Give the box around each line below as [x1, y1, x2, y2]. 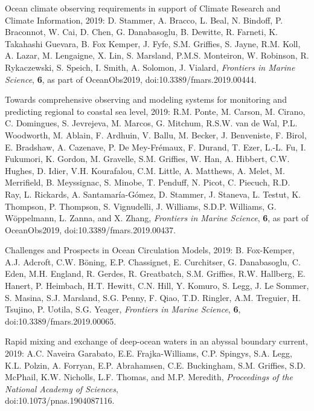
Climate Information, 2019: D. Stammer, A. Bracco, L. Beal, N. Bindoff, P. [5, 13, 283, 26]
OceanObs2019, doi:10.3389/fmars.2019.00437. [5, 223, 176, 236]
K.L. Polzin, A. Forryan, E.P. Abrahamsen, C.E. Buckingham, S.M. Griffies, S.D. [5, 358, 306, 371]
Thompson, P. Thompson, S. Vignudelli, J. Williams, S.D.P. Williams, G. [5, 199, 277, 212]
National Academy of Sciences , [5, 382, 118, 395]
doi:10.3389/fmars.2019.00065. [5, 314, 117, 327]
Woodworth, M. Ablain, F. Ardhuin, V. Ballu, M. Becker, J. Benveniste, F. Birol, [5, 128, 307, 141]
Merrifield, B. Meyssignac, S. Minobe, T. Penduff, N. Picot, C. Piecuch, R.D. [5, 176, 290, 189]
